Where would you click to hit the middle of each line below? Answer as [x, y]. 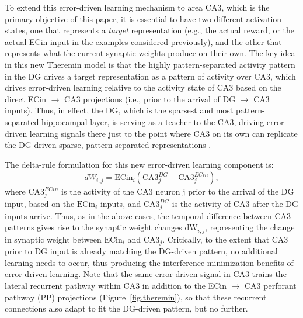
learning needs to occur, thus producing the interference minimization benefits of [149, 262]
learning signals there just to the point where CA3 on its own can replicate [163, 133]
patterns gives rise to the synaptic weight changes [93, 227]
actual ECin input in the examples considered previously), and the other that [143, 41]
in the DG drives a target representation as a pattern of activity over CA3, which [150, 76]
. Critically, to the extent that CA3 [225, 239]
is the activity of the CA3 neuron [121, 191]
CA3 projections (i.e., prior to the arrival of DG [150, 98]
